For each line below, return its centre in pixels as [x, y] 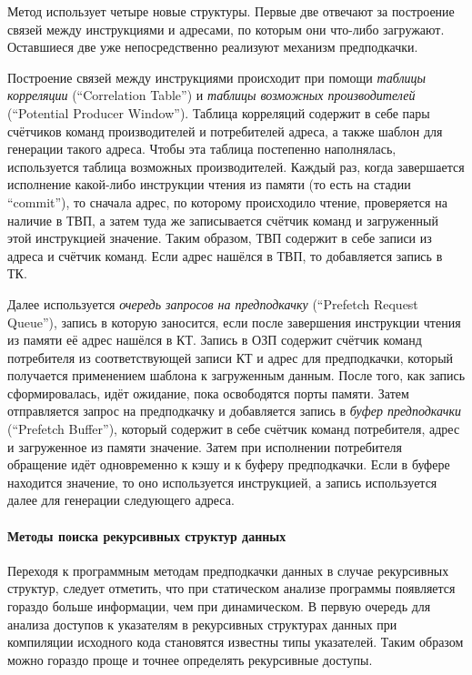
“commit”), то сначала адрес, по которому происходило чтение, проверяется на [227, 201]
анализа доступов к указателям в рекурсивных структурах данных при [202, 624]
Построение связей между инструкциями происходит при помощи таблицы [216, 77]
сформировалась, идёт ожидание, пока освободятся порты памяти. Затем [208, 393]
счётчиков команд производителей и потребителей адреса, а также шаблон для [225, 131]
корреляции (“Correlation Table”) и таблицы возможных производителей [211, 95]
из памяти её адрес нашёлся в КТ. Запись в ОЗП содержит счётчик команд [215, 340]
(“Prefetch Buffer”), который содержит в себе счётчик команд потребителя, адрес [234, 429]
